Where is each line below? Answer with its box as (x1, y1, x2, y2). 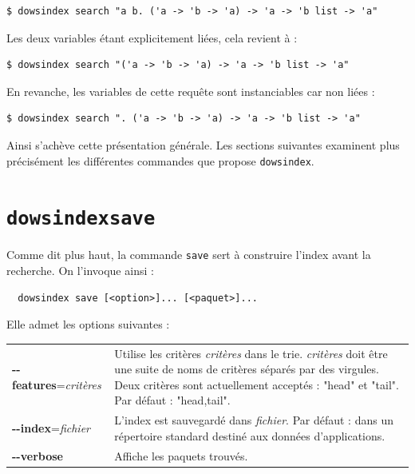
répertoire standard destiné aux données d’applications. (114, 427, 385, 444)
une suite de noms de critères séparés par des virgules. (114, 360, 379, 377)
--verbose (12, 447, 63, 464)
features (12, 376, 57, 392)
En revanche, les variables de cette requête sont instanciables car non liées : (6, 82, 375, 99)
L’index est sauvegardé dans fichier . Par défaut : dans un (114, 412, 393, 428)
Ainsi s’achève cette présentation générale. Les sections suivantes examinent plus (6, 136, 400, 153)
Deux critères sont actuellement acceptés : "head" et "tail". (114, 376, 399, 392)
